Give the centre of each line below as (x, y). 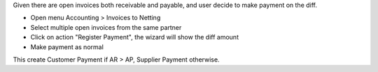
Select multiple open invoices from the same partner (106, 27)
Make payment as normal (67, 47)
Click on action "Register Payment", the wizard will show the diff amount (135, 37)
